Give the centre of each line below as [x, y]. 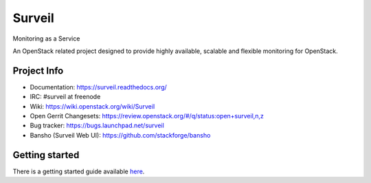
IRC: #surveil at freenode [65, 97]
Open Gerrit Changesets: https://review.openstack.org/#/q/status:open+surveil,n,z [147, 116]
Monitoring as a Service [46, 39]
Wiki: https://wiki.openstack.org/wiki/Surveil [92, 106]
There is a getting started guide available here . [79, 171]
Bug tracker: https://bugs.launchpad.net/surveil [97, 126]
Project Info [38, 71]
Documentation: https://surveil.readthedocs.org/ [99, 87]
